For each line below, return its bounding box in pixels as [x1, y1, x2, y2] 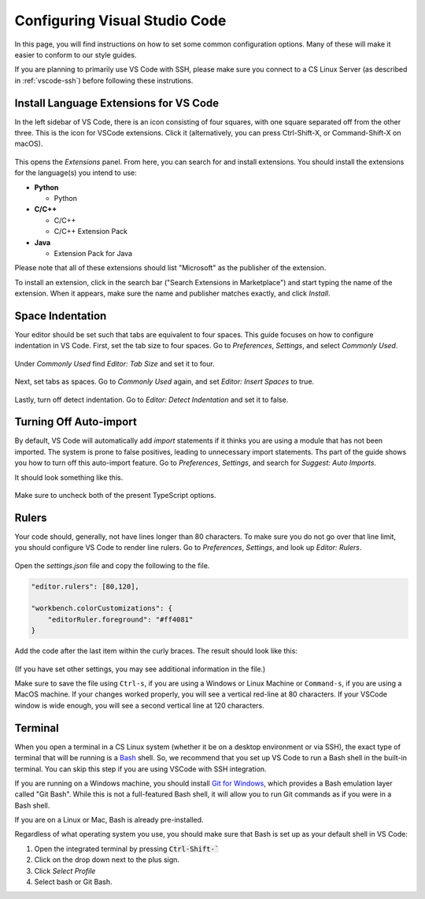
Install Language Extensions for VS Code [14, 96, 220, 110]
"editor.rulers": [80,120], [31, 581, 139, 591]
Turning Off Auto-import [14, 415, 137, 429]
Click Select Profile [34, 866, 96, 875]
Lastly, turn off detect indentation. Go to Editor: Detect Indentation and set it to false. [14, 395, 289, 404]
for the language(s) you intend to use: [14, 168, 137, 177]
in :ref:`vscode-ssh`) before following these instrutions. [14, 76, 194, 85]
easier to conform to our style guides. [14, 50, 137, 59]
